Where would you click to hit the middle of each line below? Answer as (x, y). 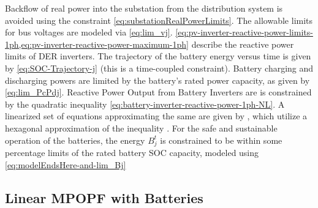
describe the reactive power (243, 44)
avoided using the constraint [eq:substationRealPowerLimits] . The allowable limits (159, 20)
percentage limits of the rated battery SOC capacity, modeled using (132, 153)
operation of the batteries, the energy (75, 140)
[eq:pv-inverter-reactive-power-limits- (244, 32)
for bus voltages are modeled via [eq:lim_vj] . (89, 32)
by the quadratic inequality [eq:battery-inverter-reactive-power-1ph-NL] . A (145, 104)
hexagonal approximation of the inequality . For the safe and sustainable (141, 128)
